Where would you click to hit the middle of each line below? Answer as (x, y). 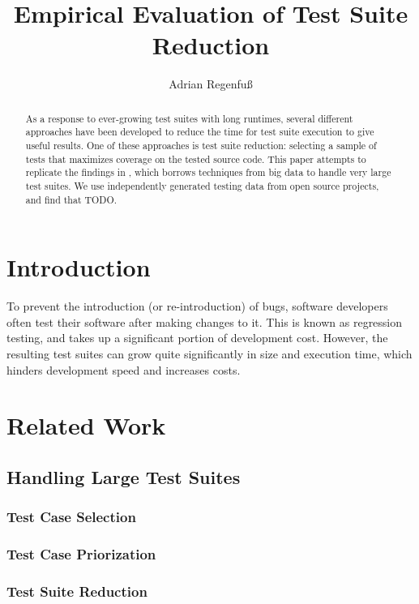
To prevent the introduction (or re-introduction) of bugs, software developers (197, 306)
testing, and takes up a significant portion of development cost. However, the (197, 338)
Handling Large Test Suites (124, 476)
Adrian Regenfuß (211, 84)
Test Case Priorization (81, 554)
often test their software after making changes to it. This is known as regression (205, 321)
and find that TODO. (71, 199)
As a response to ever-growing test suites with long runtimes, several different (189, 118)
